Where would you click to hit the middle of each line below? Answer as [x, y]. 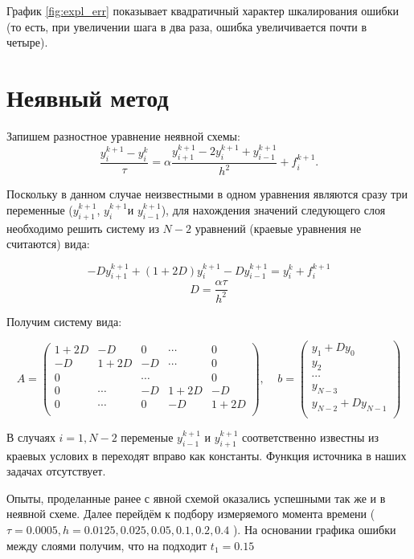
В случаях [31, 437]
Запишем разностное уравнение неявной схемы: [123, 135]
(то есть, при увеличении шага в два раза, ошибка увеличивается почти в [187, 26]
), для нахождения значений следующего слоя [273, 209]
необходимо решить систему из [83, 228]
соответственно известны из [310, 437]
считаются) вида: [48, 244]
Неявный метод [88, 97]
